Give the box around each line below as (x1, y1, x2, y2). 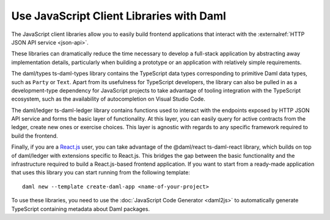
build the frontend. (11, 132, 58, 140)
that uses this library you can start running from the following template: (11, 169, 191, 176)
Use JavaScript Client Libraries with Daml (11, 9, 226, 23)
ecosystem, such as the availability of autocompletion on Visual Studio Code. (11, 95, 206, 103)
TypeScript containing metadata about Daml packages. (11, 205, 150, 213)
